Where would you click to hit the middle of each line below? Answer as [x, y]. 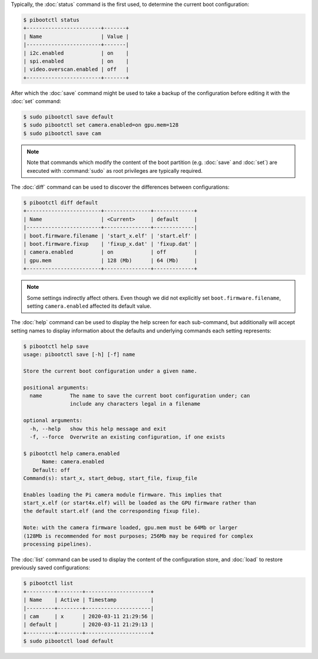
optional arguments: [53, 421]
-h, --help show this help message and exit [98, 429]
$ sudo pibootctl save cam [62, 133]
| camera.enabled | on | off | [110, 252]
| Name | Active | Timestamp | [89, 600]
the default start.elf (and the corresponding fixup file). [112, 511]
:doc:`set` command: [36, 101]
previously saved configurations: [51, 568]
